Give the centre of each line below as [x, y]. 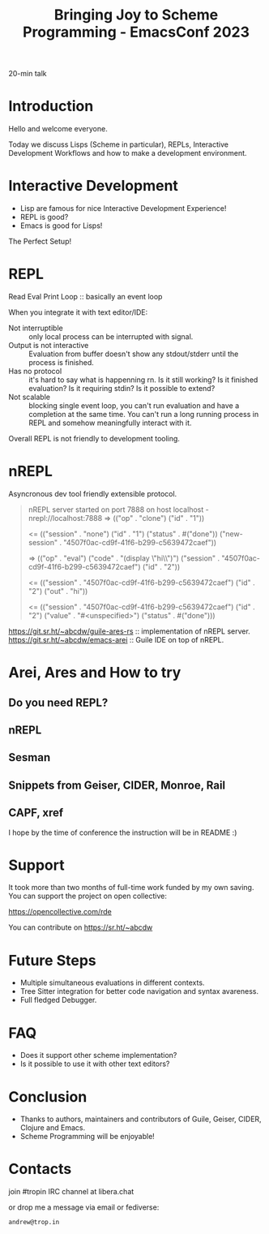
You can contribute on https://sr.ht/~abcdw [81, 927]
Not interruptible [36, 328]
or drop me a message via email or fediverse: [84, 1207]
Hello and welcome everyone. [58, 129]
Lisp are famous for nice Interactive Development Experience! [123, 209]
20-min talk [28, 74]
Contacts [40, 1169]
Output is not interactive [49, 345]
